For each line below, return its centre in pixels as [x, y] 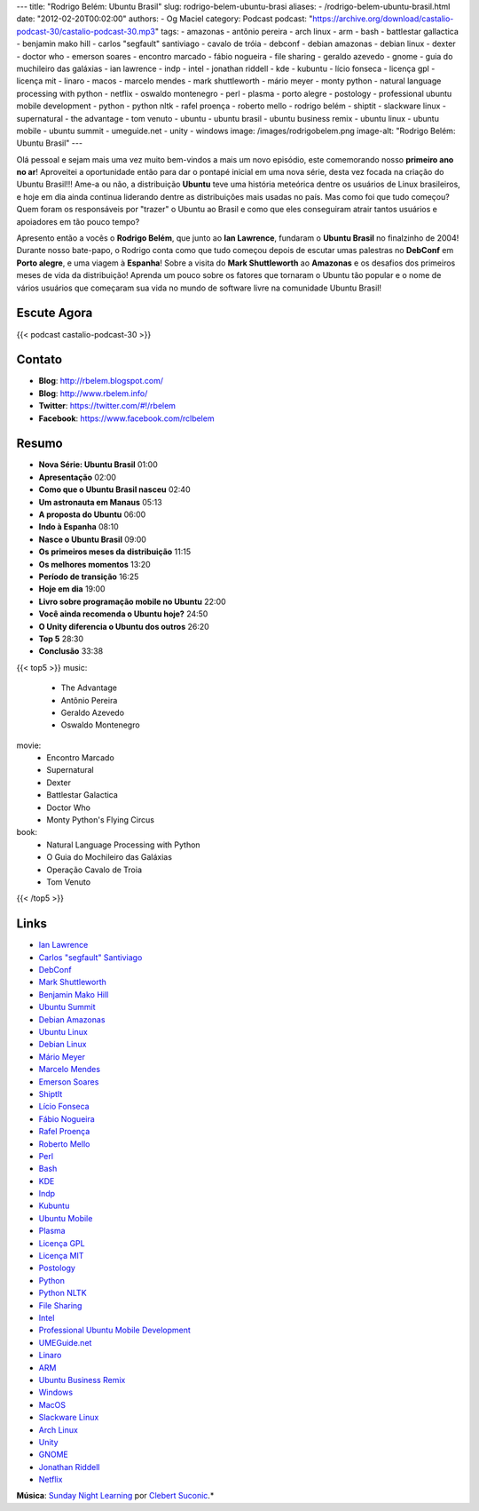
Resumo [39, 444]
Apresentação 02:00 [78, 477]
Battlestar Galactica [82, 795]
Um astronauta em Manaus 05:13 [101, 502]
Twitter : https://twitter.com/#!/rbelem [107, 406]
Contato [39, 360]
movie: [29, 745]
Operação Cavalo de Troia [94, 870]
